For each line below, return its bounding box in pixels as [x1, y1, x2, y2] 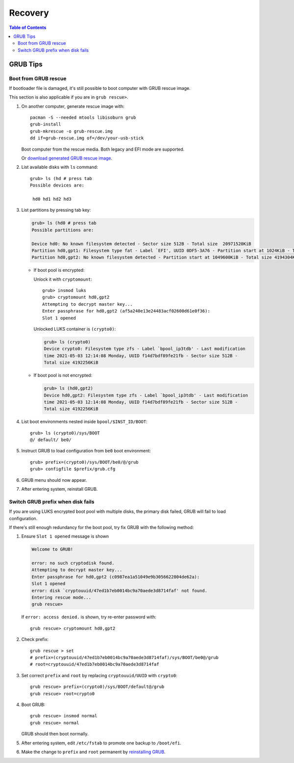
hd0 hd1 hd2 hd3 [32, 196, 72, 202]
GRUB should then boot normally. [21, 731, 89, 737]
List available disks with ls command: [21, 164, 98, 170]
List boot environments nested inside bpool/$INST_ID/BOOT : [21, 419, 148, 424]
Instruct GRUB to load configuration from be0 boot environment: [21, 448, 151, 454]
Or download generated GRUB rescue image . [21, 155, 113, 161]
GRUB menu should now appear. [21, 477, 87, 483]
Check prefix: [21, 636, 49, 642]
